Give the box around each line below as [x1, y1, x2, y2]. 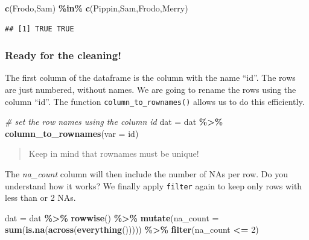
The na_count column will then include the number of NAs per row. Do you [5, 168, 288, 180]
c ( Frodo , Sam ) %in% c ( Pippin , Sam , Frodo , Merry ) [5, 2, 188, 14]
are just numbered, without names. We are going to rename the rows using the [5, 83, 296, 95]
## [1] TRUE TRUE [5, 24, 74, 33]
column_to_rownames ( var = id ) [5, 127, 139, 139]
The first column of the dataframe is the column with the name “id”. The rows [5, 71, 296, 84]
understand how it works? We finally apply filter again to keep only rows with [5, 179, 302, 192]
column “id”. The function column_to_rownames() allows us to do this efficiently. [5, 95, 305, 107]
